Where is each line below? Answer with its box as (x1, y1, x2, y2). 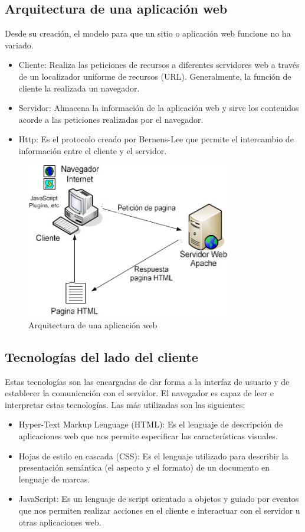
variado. (5, 38, 34, 51)
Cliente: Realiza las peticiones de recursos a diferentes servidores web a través (18, 58, 300, 71)
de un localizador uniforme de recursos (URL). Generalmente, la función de (18, 70, 291, 82)
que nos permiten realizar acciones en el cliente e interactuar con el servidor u (18, 504, 300, 516)
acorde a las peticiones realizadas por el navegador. (18, 113, 204, 125)
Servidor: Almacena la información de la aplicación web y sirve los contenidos (18, 102, 299, 114)
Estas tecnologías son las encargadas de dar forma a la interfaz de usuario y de (5, 375, 290, 387)
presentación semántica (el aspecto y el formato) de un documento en (18, 461, 270, 474)
